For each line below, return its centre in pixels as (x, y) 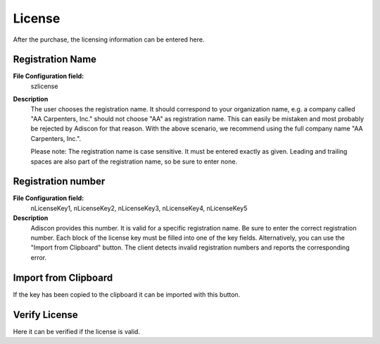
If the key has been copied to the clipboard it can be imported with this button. (127, 294)
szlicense (44, 86)
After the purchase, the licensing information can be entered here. (109, 39)
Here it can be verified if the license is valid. (77, 331)
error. (39, 257)
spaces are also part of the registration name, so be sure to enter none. (134, 161)
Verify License (45, 315)
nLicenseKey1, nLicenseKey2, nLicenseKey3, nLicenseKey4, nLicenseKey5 (139, 208)
